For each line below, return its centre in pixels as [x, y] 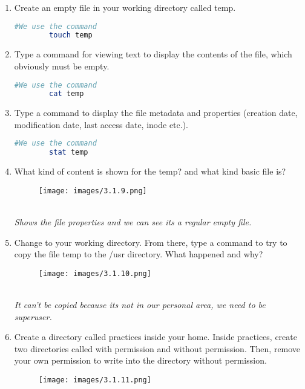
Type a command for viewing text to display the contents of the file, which [153, 54]
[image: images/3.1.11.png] [95, 380]
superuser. [33, 316]
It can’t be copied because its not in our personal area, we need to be [140, 305]
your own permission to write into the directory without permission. [140, 360]
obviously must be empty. [62, 66]
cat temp [67, 94]
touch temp [71, 35]
